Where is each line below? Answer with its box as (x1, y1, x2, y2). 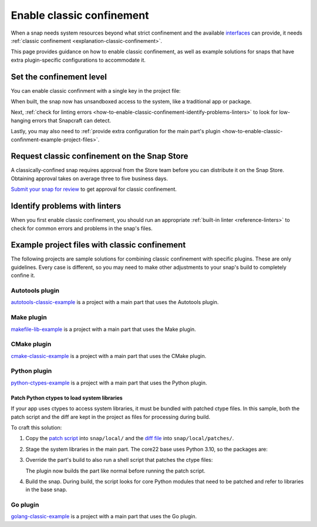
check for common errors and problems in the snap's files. (11, 225, 153, 232)
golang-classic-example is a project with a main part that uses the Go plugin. (11, 513, 197, 520)
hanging (11, 117, 31, 124)
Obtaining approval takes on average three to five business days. (11, 175, 168, 182)
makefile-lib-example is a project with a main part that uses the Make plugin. (11, 326, 196, 333)
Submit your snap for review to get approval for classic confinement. (11, 185, 177, 193)
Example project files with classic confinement (11, 240, 186, 250)
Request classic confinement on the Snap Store (11, 151, 188, 161)
